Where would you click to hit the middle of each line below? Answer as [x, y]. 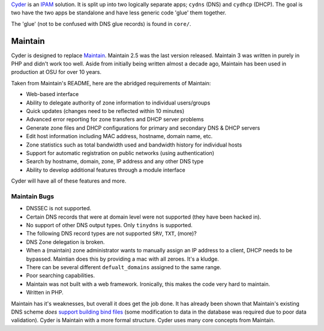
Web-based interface [52, 94]
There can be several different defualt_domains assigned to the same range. [124, 267]
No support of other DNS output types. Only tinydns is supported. [109, 225]
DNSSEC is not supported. [59, 208]
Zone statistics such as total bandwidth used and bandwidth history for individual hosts [134, 145]
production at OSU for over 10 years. [56, 72]
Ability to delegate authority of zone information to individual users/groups [118, 103]
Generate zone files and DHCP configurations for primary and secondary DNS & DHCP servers [143, 128]
